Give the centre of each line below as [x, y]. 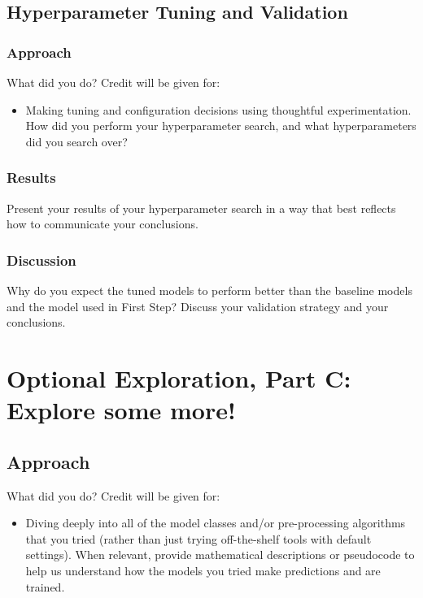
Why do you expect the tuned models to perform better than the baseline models [209, 290]
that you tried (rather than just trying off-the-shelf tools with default [198, 538]
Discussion [41, 260]
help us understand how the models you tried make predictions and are [203, 570]
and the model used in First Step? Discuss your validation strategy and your [198, 306]
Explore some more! [121, 410]
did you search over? [76, 141]
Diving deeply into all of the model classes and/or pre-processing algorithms [216, 523]
